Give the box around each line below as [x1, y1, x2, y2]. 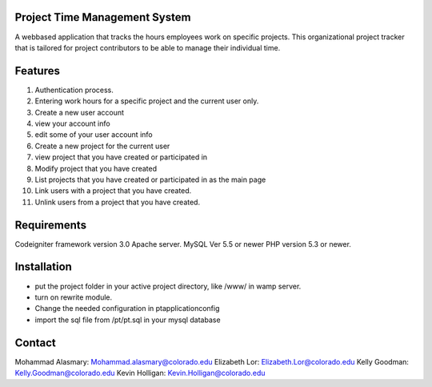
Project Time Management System [14, 10, 191, 24]
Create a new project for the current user [34, 141, 170, 151]
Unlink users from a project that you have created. [34, 197, 200, 207]
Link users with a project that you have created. [34, 186, 192, 196]
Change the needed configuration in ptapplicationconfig [34, 304, 220, 313]
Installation [14, 260, 72, 274]
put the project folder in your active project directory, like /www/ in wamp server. [34, 281, 302, 291]
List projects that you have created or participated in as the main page [34, 175, 266, 184]
